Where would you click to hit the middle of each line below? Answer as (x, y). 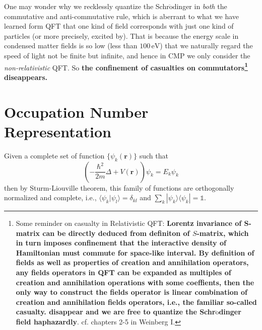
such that (154, 155)
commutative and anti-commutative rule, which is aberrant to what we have (122, 16)
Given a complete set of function (54, 155)
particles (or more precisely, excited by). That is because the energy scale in (121, 35)
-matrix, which (223, 233)
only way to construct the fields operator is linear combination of (132, 292)
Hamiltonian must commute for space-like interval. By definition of (135, 252)
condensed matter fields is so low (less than (71, 46)
